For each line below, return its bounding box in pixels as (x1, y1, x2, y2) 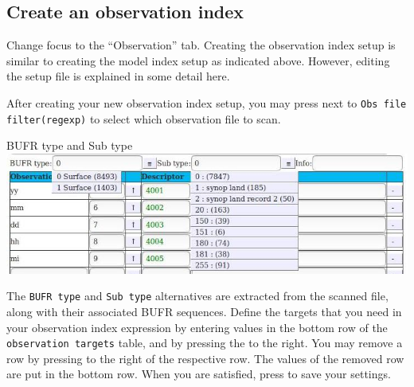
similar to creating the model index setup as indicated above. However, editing (6, 52, 390, 68)
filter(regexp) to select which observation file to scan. (6, 110, 281, 127)
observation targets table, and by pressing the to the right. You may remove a (6, 334, 403, 351)
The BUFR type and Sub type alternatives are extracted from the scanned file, (6, 287, 389, 304)
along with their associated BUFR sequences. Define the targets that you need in (6, 303, 402, 319)
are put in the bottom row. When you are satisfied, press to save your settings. (6, 365, 391, 382)
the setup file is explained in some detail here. (6, 68, 230, 84)
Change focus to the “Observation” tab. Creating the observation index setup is (6, 37, 396, 53)
